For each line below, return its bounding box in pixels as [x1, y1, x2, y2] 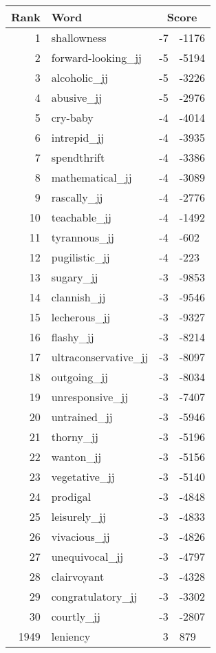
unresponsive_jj [51, 389, 129, 405]
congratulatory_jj [51, 588, 138, 604]
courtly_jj [51, 608, 100, 624]
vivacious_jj [51, 528, 110, 544]
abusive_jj [51, 89, 102, 105]
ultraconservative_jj [51, 349, 149, 365]
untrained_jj [51, 409, 113, 425]
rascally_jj [51, 189, 103, 205]
